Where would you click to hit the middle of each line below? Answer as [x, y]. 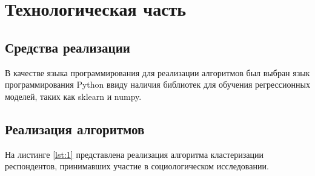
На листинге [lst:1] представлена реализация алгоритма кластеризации [134, 154]
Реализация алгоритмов [75, 129]
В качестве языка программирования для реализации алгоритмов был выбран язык [157, 72]
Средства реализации [68, 47]
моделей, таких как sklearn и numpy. [73, 96]
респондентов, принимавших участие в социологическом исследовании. [137, 166]
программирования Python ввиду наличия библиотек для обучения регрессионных [157, 84]
